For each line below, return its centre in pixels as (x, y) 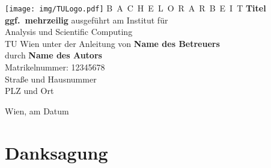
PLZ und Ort (29, 91)
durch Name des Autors (53, 55)
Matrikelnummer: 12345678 (55, 67)
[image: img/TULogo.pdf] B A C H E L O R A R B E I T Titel (135, 8)
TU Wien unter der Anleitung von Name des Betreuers (112, 43)
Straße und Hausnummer (51, 79)
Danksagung (56, 152)
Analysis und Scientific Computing (69, 32)
